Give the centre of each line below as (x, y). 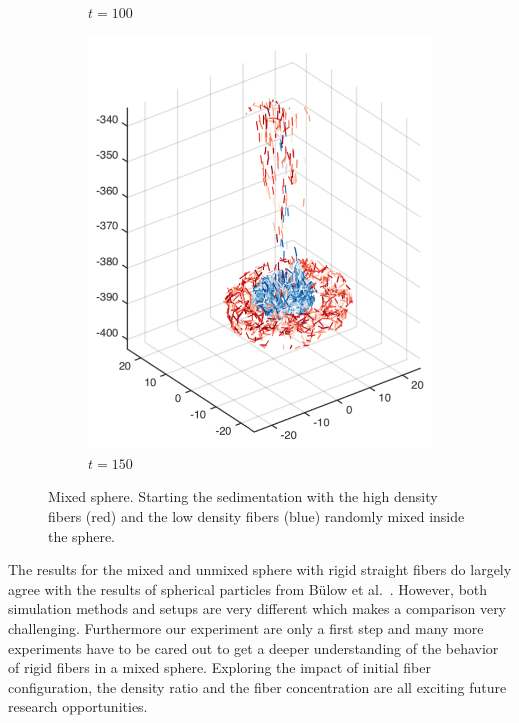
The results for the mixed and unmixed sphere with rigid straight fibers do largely (260, 569)
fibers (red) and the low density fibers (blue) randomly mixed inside (256, 515)
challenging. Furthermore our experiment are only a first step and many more (246, 627)
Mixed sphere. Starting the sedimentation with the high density (243, 496)
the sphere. (82, 535)
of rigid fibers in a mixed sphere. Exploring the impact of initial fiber (219, 667)
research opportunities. (78, 706)
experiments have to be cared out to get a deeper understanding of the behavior (253, 647)
